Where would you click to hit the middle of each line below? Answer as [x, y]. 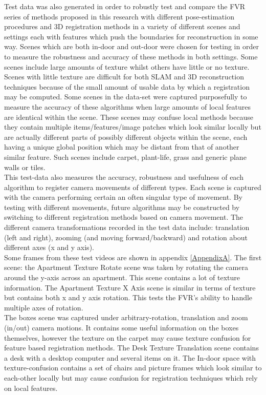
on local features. [31, 388]
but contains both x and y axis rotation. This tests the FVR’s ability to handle [128, 297]
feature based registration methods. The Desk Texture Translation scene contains [131, 348]
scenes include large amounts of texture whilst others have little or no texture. [127, 66]
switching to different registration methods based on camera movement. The [124, 217]
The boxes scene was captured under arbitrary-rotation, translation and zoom [126, 317]
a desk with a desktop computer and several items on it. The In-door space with [130, 357]
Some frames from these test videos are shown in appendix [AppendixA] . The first [133, 257]
